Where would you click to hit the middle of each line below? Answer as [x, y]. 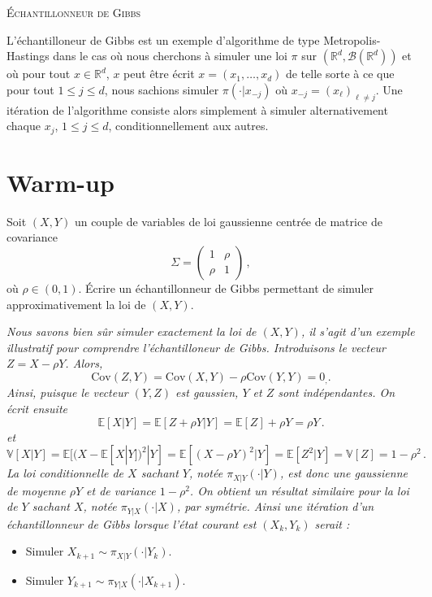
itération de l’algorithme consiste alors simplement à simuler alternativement [197, 109]
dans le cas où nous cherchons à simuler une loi [170, 56]
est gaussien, [207, 392]
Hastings [28, 56]
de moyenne [36, 490]
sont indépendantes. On [337, 392]
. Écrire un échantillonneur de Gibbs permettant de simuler [226, 288]
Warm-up [60, 182]
